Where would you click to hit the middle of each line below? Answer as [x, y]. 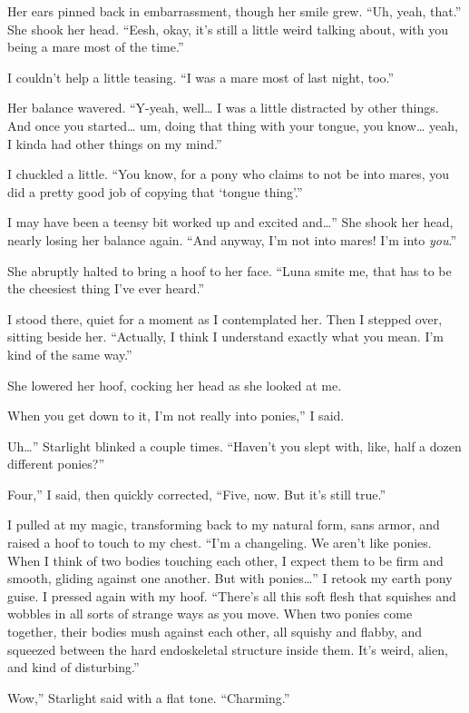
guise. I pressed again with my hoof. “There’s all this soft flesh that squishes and [232, 595]
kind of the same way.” [70, 354]
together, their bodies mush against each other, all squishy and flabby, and [215, 632]
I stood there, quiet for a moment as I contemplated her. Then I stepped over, [225, 318]
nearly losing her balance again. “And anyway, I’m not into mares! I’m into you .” [232, 239]
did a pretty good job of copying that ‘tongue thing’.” [155, 191]
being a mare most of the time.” [96, 47]
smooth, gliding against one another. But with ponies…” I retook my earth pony [230, 578]
